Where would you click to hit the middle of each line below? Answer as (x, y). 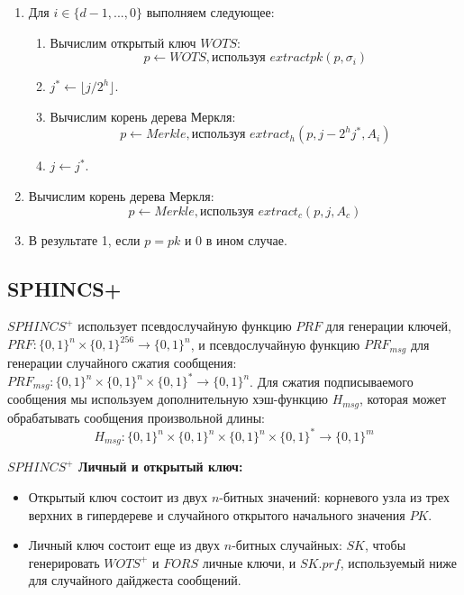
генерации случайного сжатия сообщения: (122, 362)
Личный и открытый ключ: (161, 467)
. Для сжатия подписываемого (332, 380)
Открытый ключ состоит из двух (118, 497)
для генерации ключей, (388, 326)
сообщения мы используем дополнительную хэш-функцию (168, 399)
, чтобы (386, 545)
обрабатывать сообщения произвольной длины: (136, 417)
